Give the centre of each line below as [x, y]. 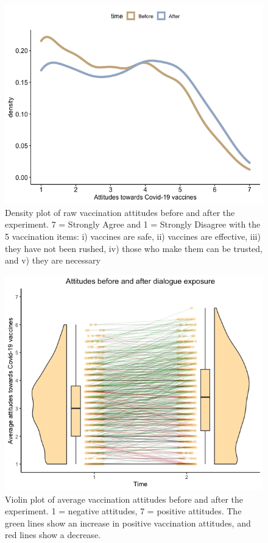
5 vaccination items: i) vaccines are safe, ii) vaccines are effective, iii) [133, 236]
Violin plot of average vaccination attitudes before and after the [124, 499]
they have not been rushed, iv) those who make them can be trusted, [134, 248]
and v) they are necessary [53, 260]
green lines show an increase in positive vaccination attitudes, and [128, 523]
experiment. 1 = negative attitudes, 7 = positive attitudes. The [123, 511]
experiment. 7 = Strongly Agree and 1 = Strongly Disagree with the [133, 224]
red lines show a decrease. [53, 535]
